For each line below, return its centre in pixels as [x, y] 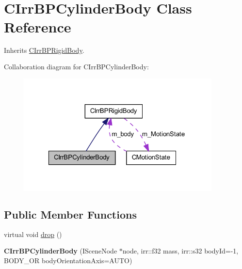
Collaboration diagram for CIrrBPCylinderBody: [76, 66]
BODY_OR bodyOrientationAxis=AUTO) [68, 260]
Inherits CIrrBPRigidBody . [44, 50]
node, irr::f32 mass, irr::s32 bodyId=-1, [180, 250]
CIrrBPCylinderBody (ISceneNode [61, 250]
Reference [38, 27]
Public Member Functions [70, 214]
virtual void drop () [33, 234]
